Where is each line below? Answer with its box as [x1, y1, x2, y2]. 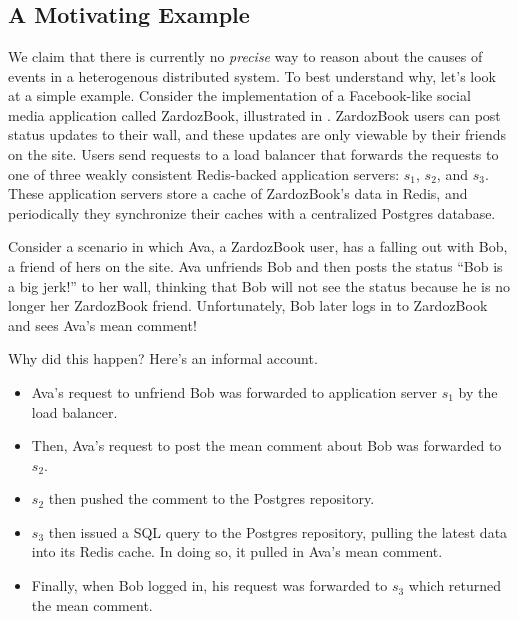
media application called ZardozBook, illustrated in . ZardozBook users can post [8, 104, 501, 125]
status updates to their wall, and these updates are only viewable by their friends [8, 124, 507, 145]
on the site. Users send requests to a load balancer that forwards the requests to [8, 143, 499, 164]
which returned [408, 575, 502, 596]
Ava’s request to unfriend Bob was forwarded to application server [31, 381, 437, 402]
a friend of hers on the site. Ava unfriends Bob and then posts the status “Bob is [8, 255, 503, 276]
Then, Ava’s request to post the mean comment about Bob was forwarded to [31, 435, 502, 456]
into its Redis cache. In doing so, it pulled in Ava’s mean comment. [31, 541, 443, 562]
